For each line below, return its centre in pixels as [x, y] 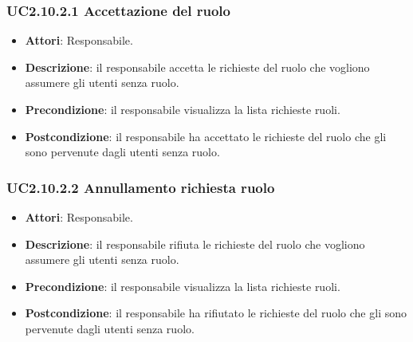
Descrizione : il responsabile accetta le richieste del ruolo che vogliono [197, 67]
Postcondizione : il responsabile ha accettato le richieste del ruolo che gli [206, 136]
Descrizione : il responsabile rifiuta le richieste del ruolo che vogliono [195, 244]
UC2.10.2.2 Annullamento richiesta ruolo [141, 187]
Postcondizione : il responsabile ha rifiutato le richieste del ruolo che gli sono [216, 313]
